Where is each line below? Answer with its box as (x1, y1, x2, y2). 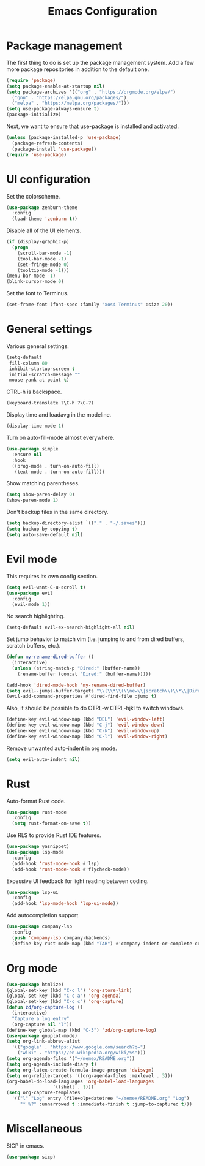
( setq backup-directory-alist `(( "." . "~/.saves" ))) (6, 520, 146, 526)
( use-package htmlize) (6, 982, 64, 988)
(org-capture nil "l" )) (12, 1021, 72, 1028)
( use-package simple (6, 446, 59, 452)
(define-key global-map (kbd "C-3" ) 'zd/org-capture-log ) (6, 1027, 157, 1033)
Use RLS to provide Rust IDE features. (6, 831, 102, 839)
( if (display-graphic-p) (6, 239, 70, 245)
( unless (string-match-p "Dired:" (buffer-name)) (12, 665, 140, 672)
